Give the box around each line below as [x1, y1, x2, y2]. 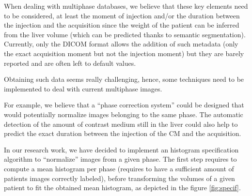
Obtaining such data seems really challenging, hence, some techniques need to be [4, 74, 244, 84]
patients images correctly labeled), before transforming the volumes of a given [4, 173, 235, 183]
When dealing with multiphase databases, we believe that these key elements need [4, 1, 248, 11]
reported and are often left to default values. [4, 58, 136, 68]
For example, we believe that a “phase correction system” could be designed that [4, 100, 244, 110]
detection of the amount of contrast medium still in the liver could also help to [4, 119, 238, 129]
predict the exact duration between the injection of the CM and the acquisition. [4, 128, 241, 138]
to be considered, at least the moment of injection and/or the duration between [4, 10, 240, 20]
